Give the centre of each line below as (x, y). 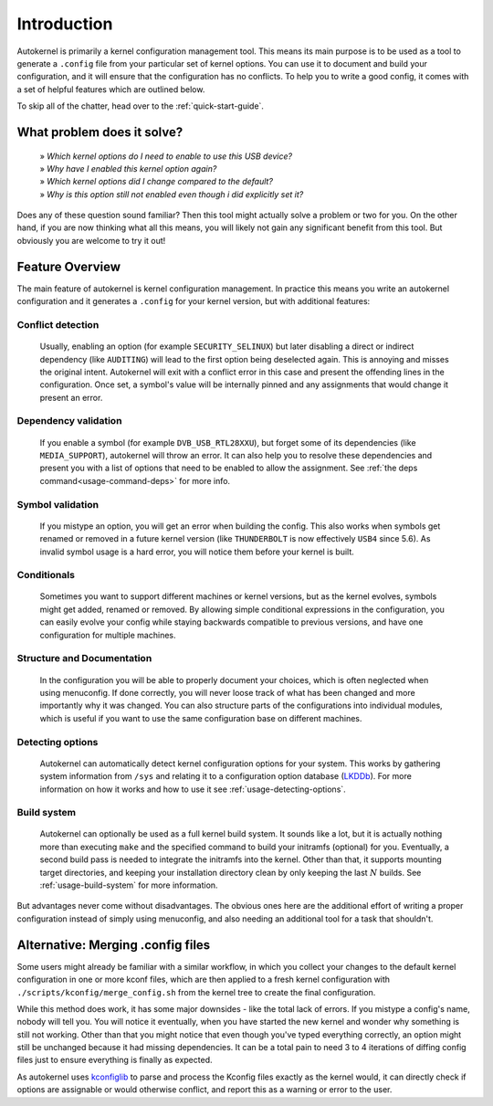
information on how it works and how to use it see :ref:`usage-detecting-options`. (193, 789)
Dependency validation (69, 421)
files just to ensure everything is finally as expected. (115, 1060)
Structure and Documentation (84, 658)
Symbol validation (58, 504)
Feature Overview (69, 266)
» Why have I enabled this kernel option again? (128, 168)
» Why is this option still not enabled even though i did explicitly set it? (172, 194)
